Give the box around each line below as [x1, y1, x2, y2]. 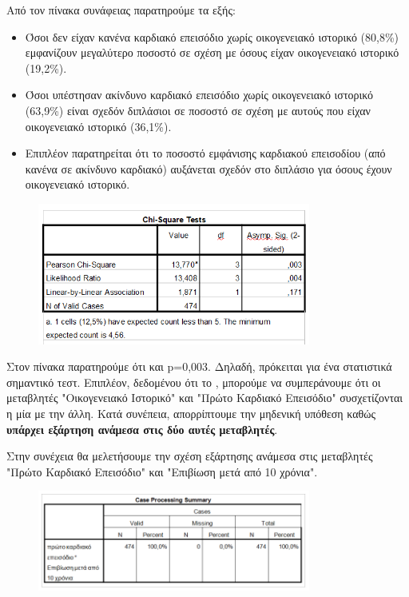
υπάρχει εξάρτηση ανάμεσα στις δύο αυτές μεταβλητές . [6, 420, 278, 437]
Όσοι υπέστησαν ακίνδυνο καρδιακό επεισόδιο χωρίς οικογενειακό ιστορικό [25, 86, 374, 103]
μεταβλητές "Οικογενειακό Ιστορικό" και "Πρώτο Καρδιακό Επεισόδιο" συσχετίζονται [6, 389, 403, 406]
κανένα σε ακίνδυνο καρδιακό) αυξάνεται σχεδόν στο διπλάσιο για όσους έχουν [25, 160, 392, 177]
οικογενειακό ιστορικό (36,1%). [25, 117, 172, 134]
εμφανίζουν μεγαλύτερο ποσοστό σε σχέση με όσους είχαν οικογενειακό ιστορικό [25, 44, 399, 61]
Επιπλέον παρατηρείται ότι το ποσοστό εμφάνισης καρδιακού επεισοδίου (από [25, 145, 386, 161]
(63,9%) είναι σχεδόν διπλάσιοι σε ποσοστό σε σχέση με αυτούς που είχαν [25, 101, 371, 118]
